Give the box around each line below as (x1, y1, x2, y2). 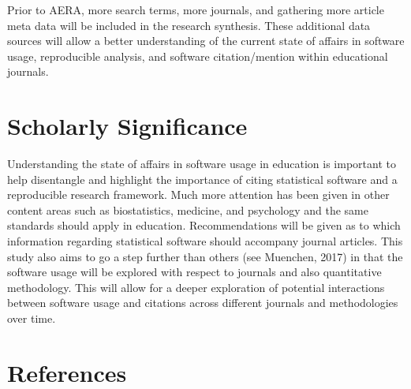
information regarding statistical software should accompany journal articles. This (7, 233, 403, 249)
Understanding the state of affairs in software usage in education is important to (7, 155, 396, 172)
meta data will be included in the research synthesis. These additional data (7, 17, 371, 33)
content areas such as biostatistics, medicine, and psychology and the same (7, 201, 368, 218)
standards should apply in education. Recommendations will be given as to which (7, 217, 401, 234)
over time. (7, 310, 56, 327)
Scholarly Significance (7, 110, 248, 142)
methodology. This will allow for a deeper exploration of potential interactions (7, 279, 385, 295)
